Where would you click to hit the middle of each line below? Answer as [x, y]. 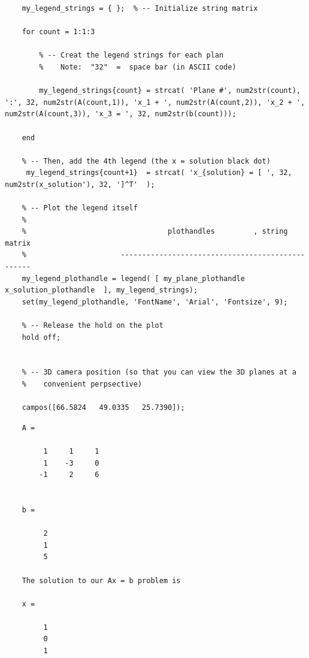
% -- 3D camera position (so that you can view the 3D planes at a [159, 372]
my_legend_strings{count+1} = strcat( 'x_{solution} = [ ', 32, [159, 173]
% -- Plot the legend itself [80, 208]
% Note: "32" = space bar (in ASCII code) [138, 67]
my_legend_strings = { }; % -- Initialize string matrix [140, 8]
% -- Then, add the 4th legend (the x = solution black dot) [146, 161]
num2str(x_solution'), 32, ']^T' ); [80, 184]
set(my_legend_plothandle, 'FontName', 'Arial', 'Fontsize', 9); [155, 302]
